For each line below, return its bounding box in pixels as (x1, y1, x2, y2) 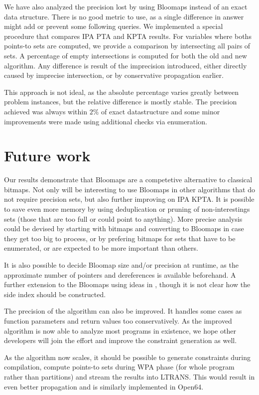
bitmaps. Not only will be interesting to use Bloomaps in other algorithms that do (4, 184, 255, 194)
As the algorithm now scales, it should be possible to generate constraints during (4, 352, 251, 362)
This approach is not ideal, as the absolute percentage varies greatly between (4, 86, 239, 97)
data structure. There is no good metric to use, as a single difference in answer (4, 11, 244, 21)
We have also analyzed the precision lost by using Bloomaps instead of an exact (4, 1, 248, 11)
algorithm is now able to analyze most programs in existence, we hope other (4, 325, 236, 336)
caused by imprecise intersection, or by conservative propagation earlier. (4, 70, 224, 80)
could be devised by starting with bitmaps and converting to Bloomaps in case (4, 223, 244, 234)
